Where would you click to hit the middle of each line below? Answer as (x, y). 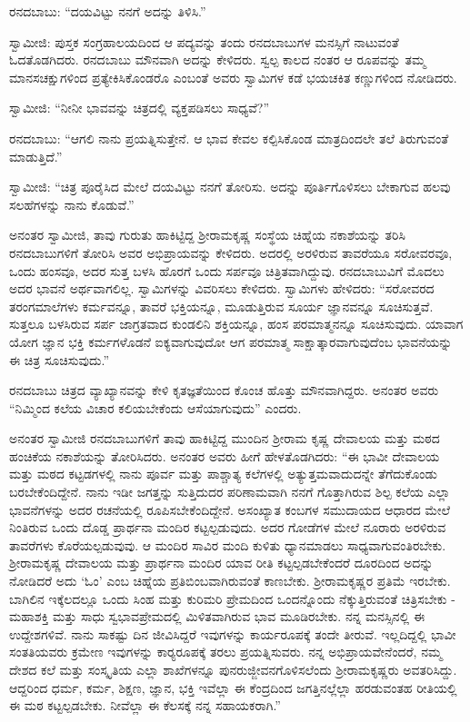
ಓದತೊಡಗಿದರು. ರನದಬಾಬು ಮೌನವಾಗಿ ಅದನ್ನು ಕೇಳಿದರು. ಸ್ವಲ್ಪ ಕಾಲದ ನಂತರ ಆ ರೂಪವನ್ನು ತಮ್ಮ (218, 59)
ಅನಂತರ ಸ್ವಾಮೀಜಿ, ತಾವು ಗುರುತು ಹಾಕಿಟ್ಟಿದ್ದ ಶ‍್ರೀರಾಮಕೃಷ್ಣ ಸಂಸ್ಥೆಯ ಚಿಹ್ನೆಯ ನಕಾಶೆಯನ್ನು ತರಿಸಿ (207, 235)
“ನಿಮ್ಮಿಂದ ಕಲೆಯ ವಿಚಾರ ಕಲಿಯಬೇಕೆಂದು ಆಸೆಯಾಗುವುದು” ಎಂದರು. (155, 407)
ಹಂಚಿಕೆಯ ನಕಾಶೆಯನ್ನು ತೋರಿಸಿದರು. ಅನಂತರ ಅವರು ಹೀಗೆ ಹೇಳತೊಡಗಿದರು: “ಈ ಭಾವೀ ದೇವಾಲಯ (225, 455)
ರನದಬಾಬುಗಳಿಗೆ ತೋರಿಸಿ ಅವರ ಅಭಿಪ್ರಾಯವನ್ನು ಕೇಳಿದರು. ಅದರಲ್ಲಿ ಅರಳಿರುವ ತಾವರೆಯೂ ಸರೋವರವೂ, (231, 252)
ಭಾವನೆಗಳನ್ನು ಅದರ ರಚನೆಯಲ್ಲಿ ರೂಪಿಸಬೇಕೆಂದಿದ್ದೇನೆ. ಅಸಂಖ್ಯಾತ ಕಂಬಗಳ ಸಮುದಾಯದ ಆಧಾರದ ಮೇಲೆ (230, 509)
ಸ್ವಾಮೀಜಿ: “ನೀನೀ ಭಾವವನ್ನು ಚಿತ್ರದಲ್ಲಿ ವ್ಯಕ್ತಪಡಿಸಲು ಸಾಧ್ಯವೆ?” (140, 108)
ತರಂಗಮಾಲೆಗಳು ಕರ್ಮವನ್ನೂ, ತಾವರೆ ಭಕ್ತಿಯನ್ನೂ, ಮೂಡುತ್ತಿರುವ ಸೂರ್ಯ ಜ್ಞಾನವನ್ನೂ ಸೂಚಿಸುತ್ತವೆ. (221, 306)
